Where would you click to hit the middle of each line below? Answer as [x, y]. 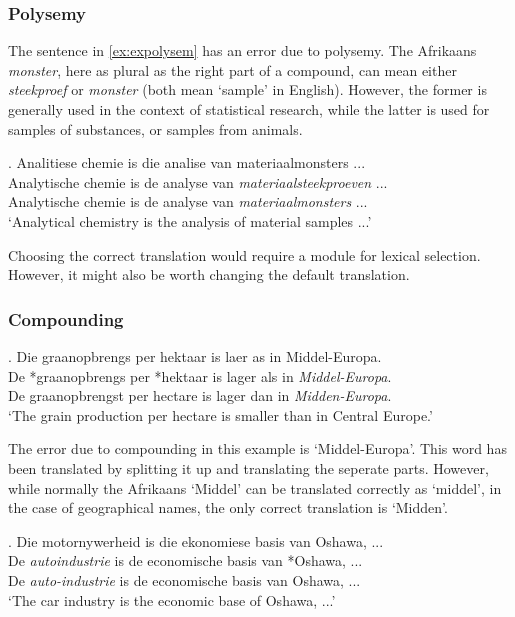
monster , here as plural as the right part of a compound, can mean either [232, 69]
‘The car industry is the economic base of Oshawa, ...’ [172, 599]
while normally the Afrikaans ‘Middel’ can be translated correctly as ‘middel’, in [255, 487]
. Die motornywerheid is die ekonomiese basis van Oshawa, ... [196, 540]
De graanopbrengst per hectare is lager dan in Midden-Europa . [200, 395]
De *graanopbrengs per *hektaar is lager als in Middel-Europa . [200, 375]
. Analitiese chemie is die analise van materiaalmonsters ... [187, 162]
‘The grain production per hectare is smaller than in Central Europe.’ [220, 414]
